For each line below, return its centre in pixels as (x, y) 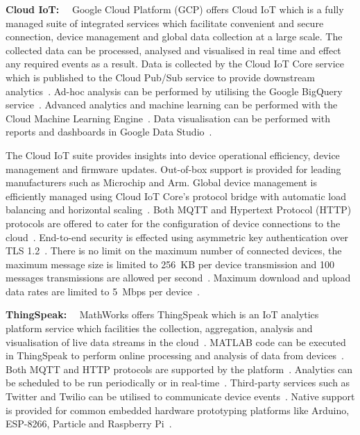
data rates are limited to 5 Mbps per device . (103, 291)
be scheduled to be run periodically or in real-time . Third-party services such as (178, 383)
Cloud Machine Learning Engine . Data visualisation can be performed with (168, 118)
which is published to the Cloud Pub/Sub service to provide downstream (160, 77)
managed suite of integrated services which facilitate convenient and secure (165, 23)
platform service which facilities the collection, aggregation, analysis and (159, 328)
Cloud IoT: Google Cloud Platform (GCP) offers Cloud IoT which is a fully (175, 9)
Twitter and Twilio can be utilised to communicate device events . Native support (180, 396)
